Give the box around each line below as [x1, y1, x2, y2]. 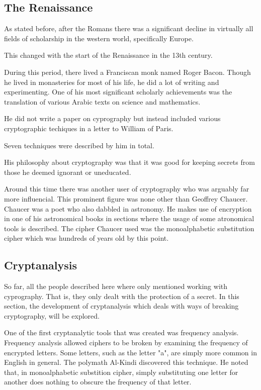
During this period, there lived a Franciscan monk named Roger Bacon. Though [4, 66, 251, 77]
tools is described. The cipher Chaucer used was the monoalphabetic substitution [4, 223, 254, 233]
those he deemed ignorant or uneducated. [4, 166, 131, 177]
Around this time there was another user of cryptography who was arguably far [4, 183, 249, 194]
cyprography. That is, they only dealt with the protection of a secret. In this [4, 290, 239, 301]
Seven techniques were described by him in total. [4, 140, 154, 150]
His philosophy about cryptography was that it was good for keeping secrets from [4, 157, 255, 167]
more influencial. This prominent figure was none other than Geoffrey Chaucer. [4, 193, 248, 204]
